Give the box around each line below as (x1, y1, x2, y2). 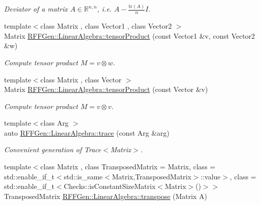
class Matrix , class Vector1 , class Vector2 (40, 21, 172, 31)
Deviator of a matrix (4, 4, 68, 14)
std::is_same (63, 171, 103, 181)
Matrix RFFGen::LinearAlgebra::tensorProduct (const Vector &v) (4, 84, 208, 94)
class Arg (40, 118, 69, 128)
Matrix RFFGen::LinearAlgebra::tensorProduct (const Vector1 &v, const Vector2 (4, 30, 255, 41)
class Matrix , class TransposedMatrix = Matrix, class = (40, 161, 216, 172)
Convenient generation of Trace (4, 144, 101, 155)
